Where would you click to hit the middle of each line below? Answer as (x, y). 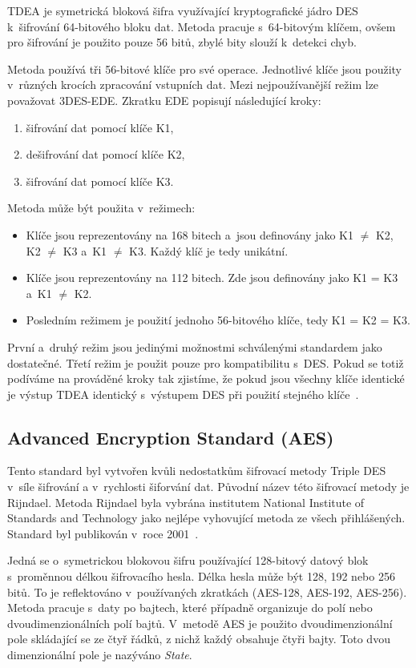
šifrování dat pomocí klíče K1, (100, 127)
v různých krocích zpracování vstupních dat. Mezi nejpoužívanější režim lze (193, 85)
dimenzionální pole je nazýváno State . (100, 655)
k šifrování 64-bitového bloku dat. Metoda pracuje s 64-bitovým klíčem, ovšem (202, 26)
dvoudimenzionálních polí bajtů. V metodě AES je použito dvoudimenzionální (200, 623)
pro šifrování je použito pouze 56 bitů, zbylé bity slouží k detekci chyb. (182, 42)
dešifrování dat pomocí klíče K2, (105, 154)
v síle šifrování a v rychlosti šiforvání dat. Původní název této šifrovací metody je (208, 487)
